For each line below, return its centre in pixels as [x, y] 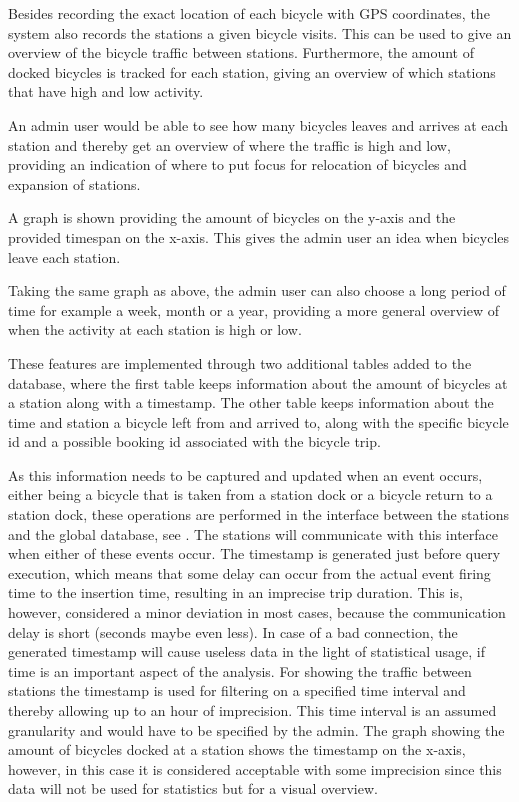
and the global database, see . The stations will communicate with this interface [253, 533]
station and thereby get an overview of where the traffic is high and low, [229, 144]
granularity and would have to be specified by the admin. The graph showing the [256, 729]
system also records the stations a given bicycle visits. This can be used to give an [260, 32]
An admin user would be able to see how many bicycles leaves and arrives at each [258, 124]
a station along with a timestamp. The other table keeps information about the [251, 402]
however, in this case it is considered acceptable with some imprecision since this [255, 768]
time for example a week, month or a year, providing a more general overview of [254, 309]
